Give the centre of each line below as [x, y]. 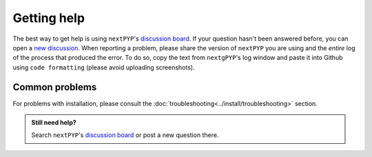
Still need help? [54, 123]
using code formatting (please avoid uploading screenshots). [104, 67]
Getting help [49, 18]
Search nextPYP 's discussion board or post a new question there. [125, 135]
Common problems [55, 87]
